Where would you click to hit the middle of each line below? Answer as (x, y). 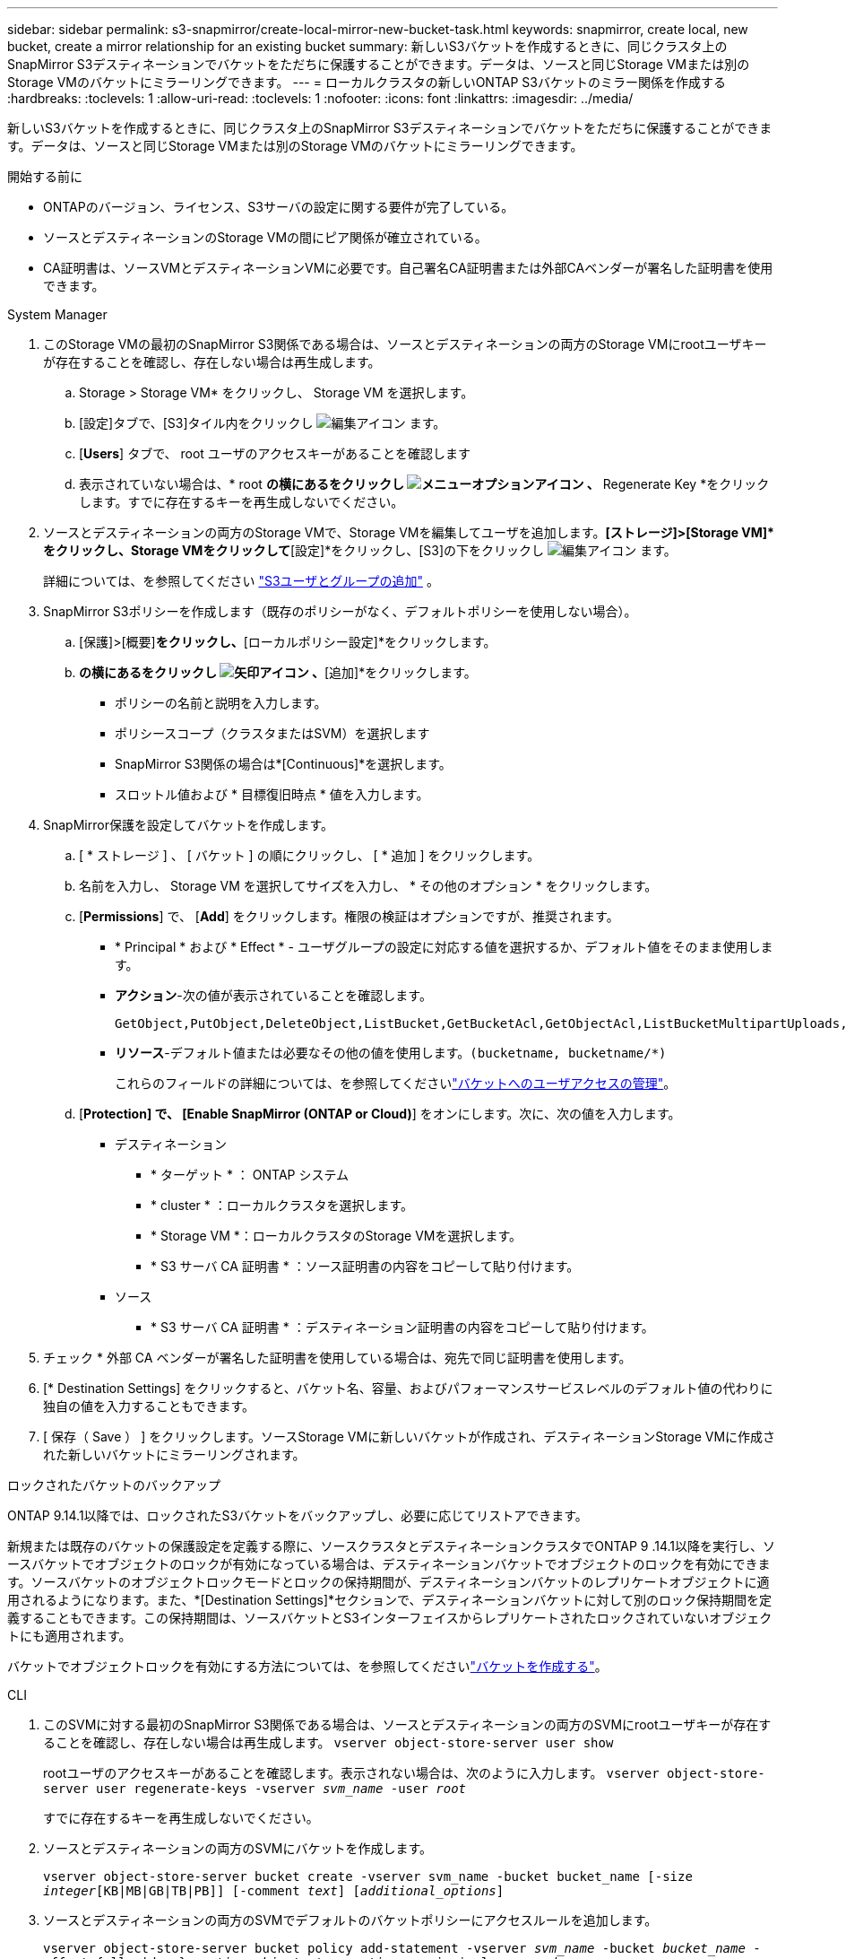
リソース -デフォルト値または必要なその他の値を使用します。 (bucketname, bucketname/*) (391, 1053)
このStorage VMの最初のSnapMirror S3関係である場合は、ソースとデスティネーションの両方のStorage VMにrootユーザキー (405, 344)
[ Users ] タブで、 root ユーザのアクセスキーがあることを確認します (275, 453)
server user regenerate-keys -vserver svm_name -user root (255, 1789)
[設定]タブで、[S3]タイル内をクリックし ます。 (263, 423)
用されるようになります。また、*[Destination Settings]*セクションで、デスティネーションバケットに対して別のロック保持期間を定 (390, 1600)
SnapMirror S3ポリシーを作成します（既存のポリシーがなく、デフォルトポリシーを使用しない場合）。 (340, 611)
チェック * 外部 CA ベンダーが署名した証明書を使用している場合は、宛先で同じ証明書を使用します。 (337, 1358)
